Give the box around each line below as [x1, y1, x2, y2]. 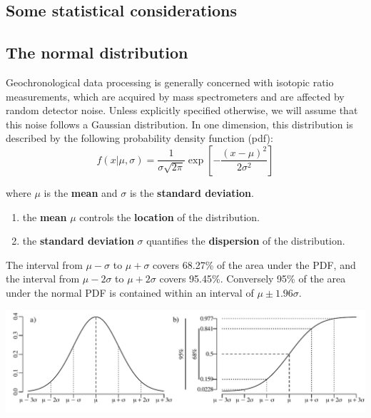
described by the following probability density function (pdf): [6, 131, 273, 146]
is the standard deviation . [129, 185, 254, 200]
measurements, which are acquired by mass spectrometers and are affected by [6, 88, 345, 103]
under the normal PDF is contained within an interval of [6, 285, 254, 300]
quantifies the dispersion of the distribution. [146, 233, 345, 248]
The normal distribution [6, 41, 188, 63]
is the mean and [44, 185, 118, 200]
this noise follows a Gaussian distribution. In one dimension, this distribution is [6, 116, 353, 131]
